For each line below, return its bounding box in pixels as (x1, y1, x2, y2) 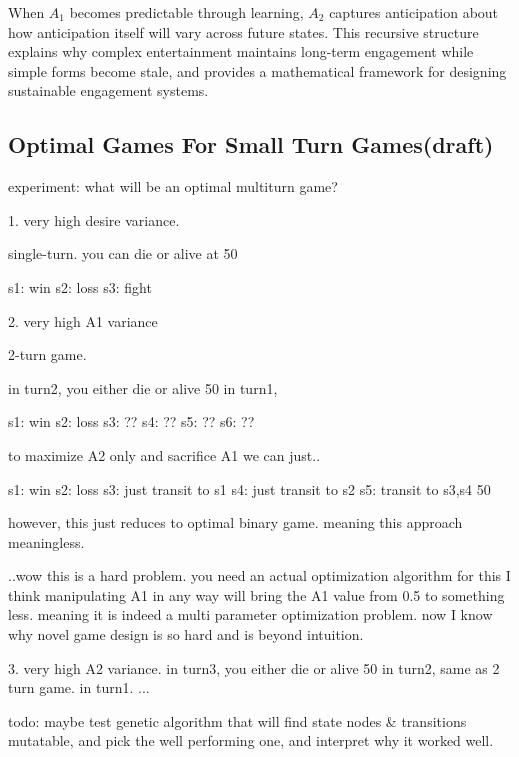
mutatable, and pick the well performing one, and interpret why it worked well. (8, 730, 494, 751)
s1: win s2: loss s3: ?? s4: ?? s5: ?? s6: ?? (8, 411, 255, 432)
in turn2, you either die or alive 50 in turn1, (8, 377, 278, 398)
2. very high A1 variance (8, 310, 158, 331)
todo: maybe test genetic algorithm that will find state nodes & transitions (8, 710, 467, 731)
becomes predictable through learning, (69, 2, 304, 22)
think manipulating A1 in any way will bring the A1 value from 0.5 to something (8, 584, 505, 605)
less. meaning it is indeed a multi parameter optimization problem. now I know (8, 604, 493, 625)
